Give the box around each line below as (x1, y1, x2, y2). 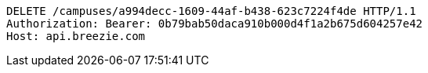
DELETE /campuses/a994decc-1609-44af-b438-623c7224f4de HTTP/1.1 (6, 5, 416, 17)
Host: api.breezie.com (6, 30, 146, 42)
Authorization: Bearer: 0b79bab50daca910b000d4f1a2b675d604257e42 (6, 17, 423, 30)
